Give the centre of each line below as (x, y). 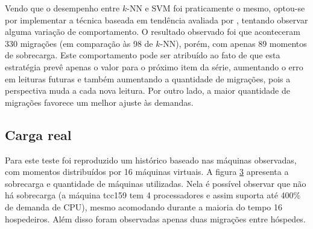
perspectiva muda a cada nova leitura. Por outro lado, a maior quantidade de (147, 90)
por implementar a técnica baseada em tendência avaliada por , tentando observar (156, 20)
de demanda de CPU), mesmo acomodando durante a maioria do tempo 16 (144, 206)
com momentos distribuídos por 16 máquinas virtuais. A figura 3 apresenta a (147, 172)
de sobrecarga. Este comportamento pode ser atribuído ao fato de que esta (143, 55)
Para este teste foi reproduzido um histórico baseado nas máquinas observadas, (151, 160)
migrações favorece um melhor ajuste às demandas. (99, 102)
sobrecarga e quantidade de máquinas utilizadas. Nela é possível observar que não (156, 183)
